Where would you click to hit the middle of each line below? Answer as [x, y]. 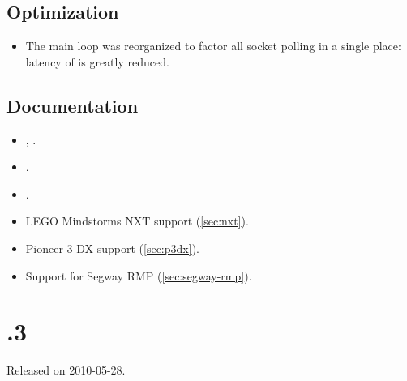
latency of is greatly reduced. [97, 61]
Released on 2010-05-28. [66, 370]
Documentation [73, 105]
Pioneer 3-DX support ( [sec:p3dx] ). [112, 248]
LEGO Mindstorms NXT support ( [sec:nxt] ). [137, 221]
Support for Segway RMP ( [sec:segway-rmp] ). [139, 275]
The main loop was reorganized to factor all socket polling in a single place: [213, 46]
